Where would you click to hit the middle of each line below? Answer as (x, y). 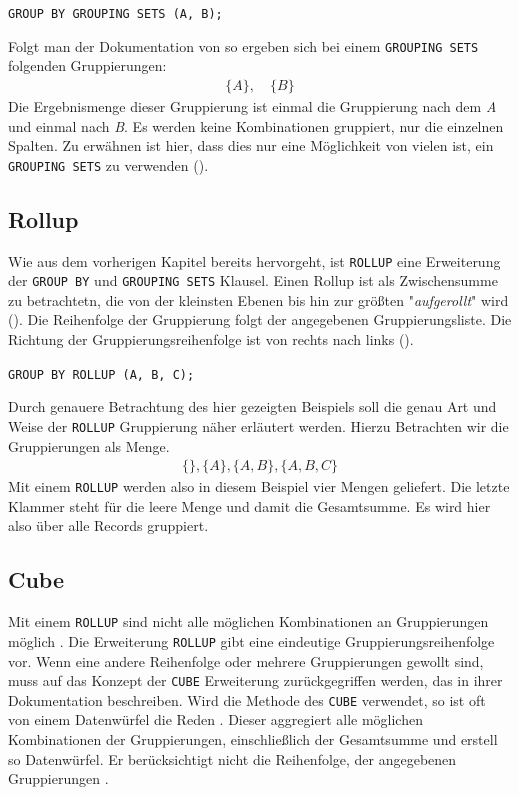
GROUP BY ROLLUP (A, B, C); (101, 374)
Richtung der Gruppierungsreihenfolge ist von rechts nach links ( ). (211, 339)
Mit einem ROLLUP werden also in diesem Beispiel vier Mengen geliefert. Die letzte (259, 486)
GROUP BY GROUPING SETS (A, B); (115, 14)
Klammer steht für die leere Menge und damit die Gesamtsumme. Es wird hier (249, 505)
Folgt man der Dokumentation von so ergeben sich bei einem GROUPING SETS (243, 45)
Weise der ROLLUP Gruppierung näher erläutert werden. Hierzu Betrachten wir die (258, 425)
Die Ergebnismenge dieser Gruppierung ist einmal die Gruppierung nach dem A (252, 105)
